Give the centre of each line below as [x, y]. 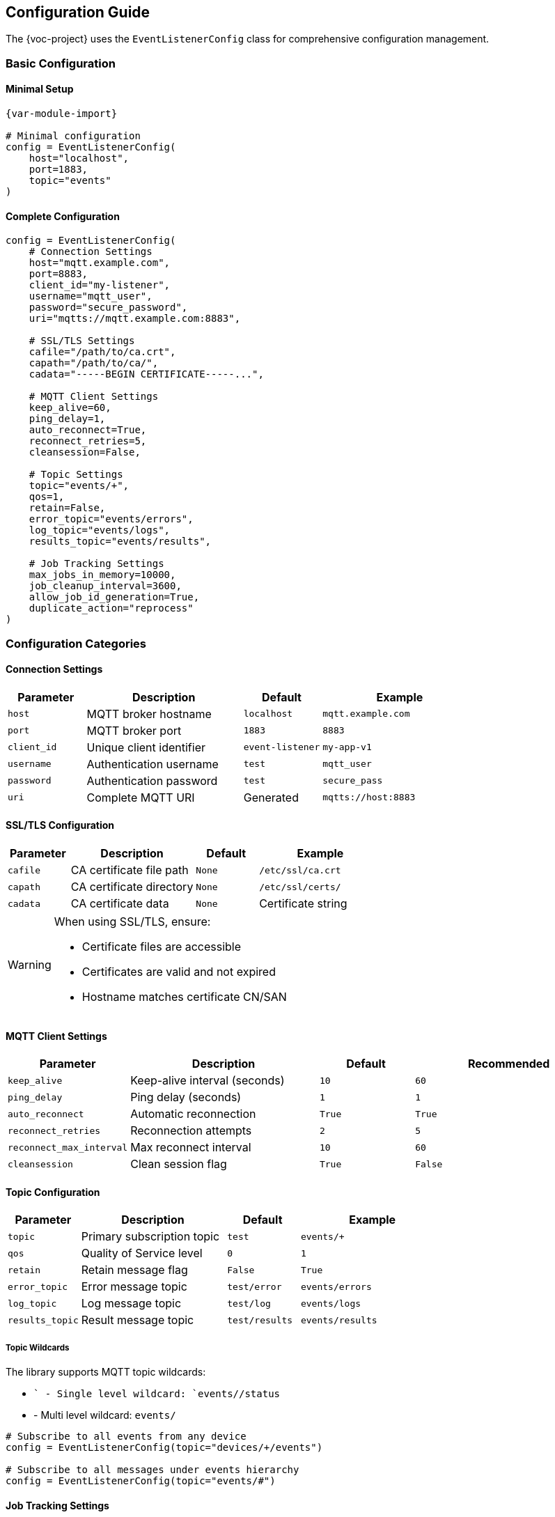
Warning [30, 965]
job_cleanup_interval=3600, [105, 586]
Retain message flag [134, 1270]
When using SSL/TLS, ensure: [132, 922]
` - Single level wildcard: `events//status [157, 1394]
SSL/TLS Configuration [60, 825]
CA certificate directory [132, 887]
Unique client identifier [146, 747]
